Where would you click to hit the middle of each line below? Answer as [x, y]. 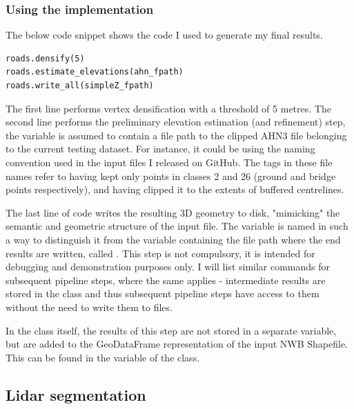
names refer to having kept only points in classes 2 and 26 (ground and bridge [171, 176]
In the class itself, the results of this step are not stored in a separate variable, [171, 330]
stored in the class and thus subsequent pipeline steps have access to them [163, 293]
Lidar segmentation [76, 394]
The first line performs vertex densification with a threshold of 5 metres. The [168, 108]
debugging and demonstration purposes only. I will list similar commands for [168, 267]
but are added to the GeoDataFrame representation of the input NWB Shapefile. [177, 344]
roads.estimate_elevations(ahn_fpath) [95, 72]
